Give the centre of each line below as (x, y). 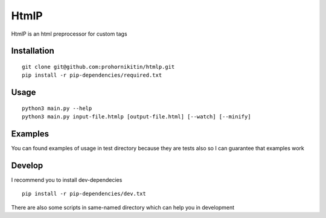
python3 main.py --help (57, 108)
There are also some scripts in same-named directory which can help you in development (123, 207)
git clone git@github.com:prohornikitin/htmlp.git (98, 67)
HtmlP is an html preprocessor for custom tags (69, 34)
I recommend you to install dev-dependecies (67, 180)
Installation (33, 51)
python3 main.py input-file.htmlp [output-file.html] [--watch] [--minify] (136, 117)
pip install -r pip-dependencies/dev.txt (84, 194)
